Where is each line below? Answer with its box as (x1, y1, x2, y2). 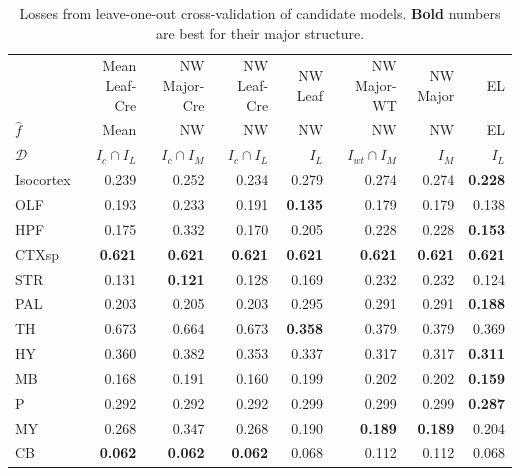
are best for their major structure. (155, 22, 365, 43)
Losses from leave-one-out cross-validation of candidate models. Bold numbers (19, 3, 501, 23)
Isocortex (15, 169, 71, 190)
